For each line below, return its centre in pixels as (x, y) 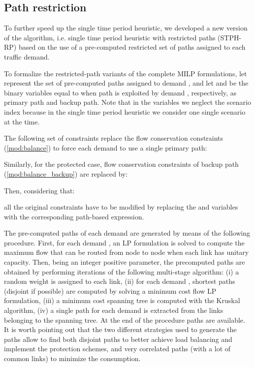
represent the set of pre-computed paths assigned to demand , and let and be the (126, 83)
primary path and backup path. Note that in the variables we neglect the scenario (127, 102)
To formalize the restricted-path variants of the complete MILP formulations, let (126, 73)
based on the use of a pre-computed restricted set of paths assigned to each (132, 47)
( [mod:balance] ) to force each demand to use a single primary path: (106, 147)
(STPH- (230, 37)
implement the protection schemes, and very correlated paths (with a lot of (117, 349)
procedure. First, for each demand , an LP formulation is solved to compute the (124, 242)
